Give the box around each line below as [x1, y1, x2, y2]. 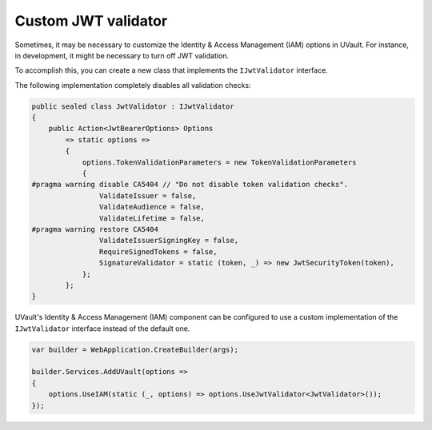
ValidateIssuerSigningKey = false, [98, 236, 239, 245]
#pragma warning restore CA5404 [31, 225, 159, 233]
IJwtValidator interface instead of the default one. [14, 324, 190, 333]
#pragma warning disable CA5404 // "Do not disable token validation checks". [31, 180, 348, 189]
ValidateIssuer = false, [98, 191, 197, 200]
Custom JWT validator [14, 12, 168, 30]
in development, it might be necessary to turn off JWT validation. [14, 50, 230, 60]
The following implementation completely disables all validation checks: [14, 80, 251, 90]
